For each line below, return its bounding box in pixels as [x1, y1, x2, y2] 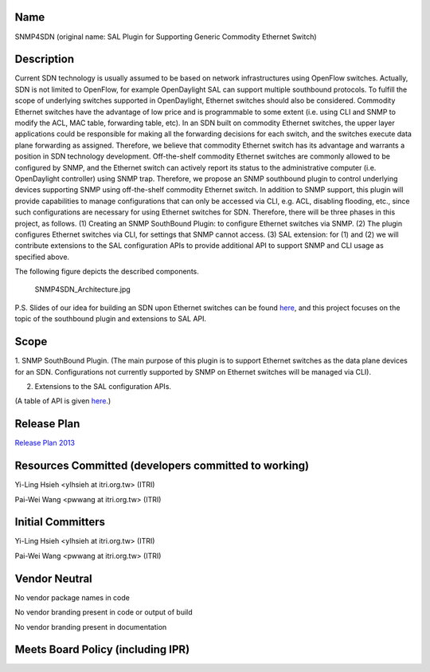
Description [14, 53, 75, 66]
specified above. [14, 252, 70, 261]
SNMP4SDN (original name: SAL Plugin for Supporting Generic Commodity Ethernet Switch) [14, 32, 318, 41]
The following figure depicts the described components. [14, 267, 199, 277]
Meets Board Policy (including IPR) [14, 643, 190, 657]
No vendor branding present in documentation [14, 622, 167, 631]
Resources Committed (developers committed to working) [14, 459, 310, 473]
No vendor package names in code [14, 592, 131, 602]
